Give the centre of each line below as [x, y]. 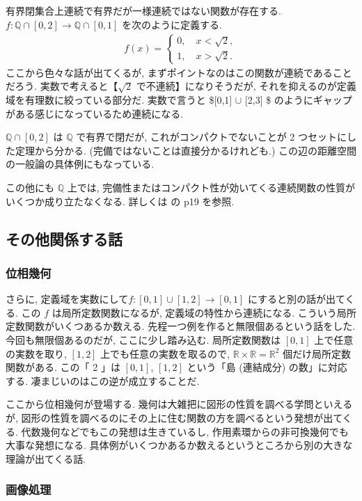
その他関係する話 [64, 238]
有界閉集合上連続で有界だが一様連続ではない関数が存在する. [143, 10]
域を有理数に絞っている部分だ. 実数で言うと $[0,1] [119, 100]
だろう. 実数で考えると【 [62, 86]
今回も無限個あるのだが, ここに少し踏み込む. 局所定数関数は [143, 340]
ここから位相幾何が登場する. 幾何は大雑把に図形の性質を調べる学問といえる [179, 404]
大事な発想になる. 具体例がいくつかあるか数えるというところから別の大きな [179, 445]
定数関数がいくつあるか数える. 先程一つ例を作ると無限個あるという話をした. [181, 326]
